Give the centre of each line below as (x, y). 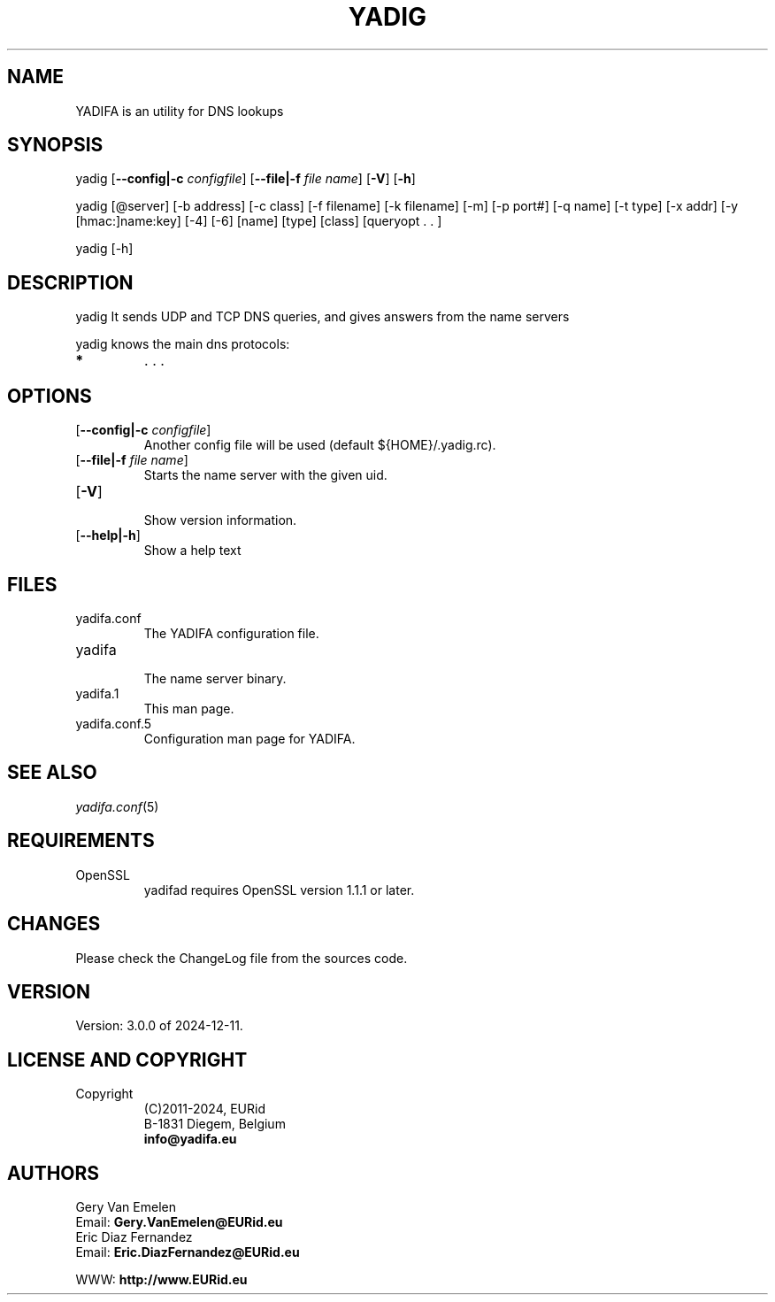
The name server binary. (215, 678)
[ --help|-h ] (108, 535)
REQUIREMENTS (81, 841)
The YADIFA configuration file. (231, 633)
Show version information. (220, 520)
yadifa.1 (97, 693)
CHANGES (54, 924)
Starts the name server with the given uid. (265, 475)
